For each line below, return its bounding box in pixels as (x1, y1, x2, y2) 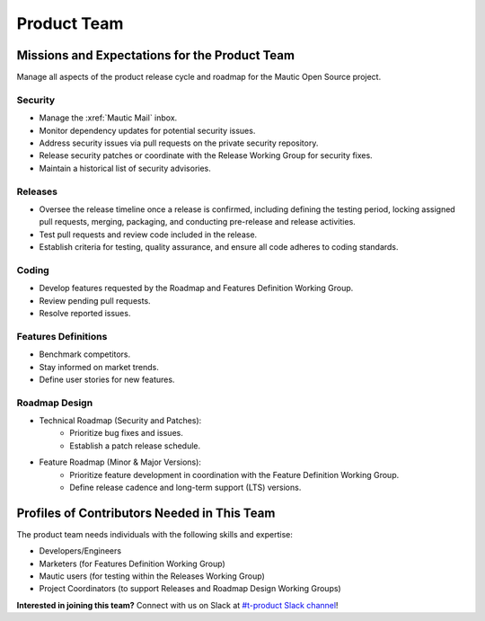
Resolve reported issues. (39, 308, 131, 318)
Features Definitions (16, 330, 108, 342)
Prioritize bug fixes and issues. (69, 428, 183, 439)
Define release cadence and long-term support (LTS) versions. (69, 482, 302, 493)
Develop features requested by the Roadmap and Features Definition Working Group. (39, 283, 354, 294)
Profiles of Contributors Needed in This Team (16, 505, 276, 520)
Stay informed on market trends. (39, 361, 159, 372)
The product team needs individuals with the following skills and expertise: (16, 528, 294, 539)
